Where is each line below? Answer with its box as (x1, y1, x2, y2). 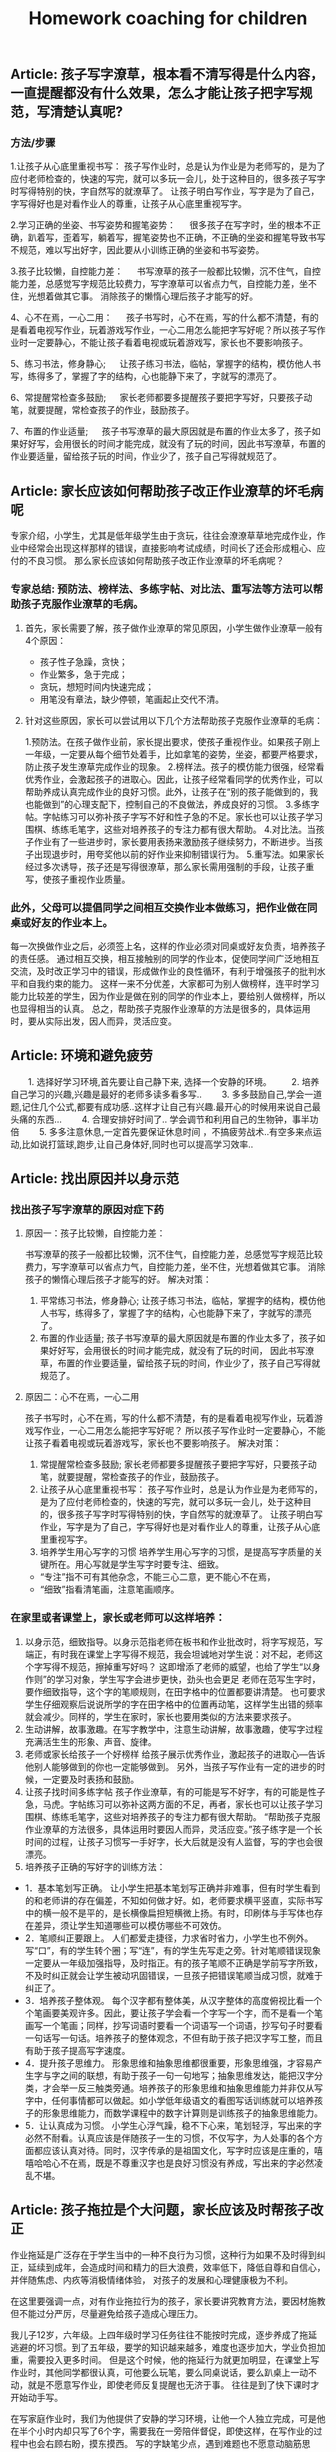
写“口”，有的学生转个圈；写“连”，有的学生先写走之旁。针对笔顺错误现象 (24, 1944, 322, 1956)
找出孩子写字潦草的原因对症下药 (10, 1203, 165, 1217)
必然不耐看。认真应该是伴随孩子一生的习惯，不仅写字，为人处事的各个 (24, 2132, 315, 2144)
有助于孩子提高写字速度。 (24, 2044, 131, 2056)
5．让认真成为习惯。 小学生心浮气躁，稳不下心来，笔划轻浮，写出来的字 (24, 2119, 323, 2131)
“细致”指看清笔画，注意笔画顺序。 (39, 1583, 180, 1596)
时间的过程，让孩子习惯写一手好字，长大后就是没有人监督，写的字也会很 (24, 1835, 323, 1847)
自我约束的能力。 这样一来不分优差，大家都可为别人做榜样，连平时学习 (27, 977, 320, 989)
